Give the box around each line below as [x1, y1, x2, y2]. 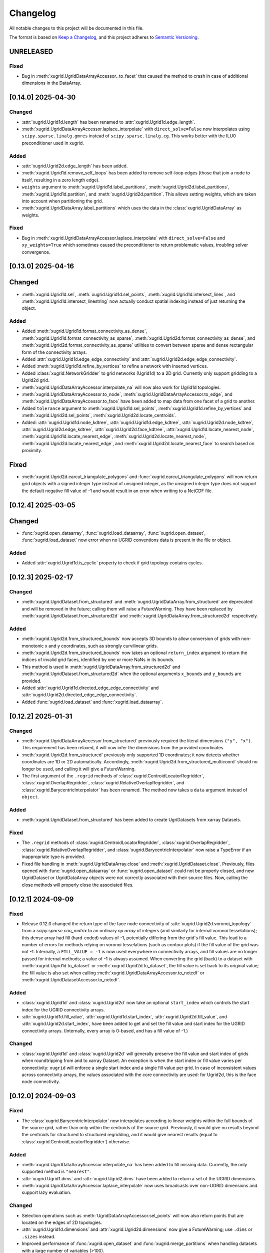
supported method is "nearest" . [21, 1168, 91, 1175]
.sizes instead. [21, 1233, 55, 1239]
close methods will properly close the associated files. [21, 882, 134, 888]
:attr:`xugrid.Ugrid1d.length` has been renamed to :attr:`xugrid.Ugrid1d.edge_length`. [21, 119, 195, 125]
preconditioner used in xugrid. [21, 140, 84, 146]
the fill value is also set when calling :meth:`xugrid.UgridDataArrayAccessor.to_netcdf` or [21, 970, 204, 976]
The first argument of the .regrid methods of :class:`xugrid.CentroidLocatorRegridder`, [21, 772, 204, 779]
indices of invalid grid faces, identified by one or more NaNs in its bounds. [21, 657, 174, 663]
